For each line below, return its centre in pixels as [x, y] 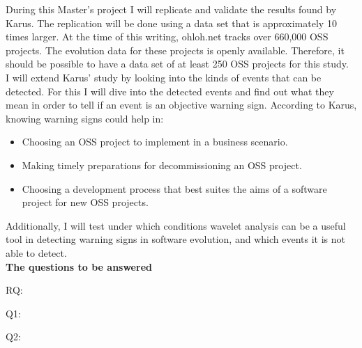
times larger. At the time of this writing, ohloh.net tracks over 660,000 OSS [167, 37]
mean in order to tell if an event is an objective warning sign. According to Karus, [181, 105]
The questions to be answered [79, 266]
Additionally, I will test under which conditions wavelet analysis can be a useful [176, 225]
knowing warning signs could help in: [85, 118]
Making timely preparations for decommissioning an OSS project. [162, 165]
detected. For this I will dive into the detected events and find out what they [170, 91]
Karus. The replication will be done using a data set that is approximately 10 [171, 23]
